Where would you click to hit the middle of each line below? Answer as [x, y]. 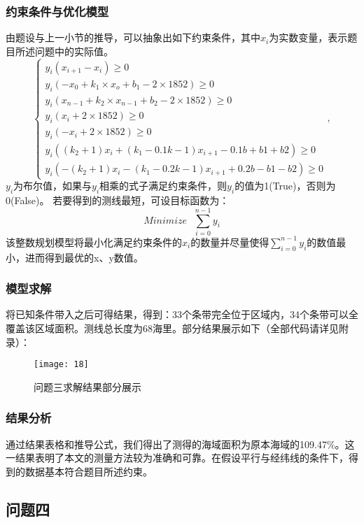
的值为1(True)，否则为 [285, 186]
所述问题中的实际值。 [64, 51]
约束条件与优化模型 [57, 11]
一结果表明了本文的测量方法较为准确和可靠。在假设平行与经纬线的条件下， [177, 458]
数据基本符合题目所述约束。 [89, 471]
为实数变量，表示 [308, 37]
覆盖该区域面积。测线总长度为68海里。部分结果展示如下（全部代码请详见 [172, 328]
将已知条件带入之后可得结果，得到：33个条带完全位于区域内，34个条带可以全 [182, 314]
